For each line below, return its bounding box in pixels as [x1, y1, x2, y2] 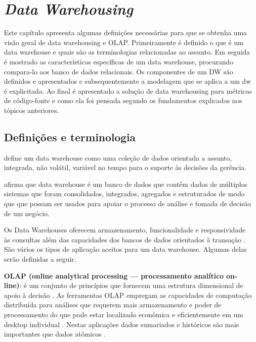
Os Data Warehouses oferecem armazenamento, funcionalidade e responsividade [4, 225, 246, 235]
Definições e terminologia [4, 129, 136, 144]
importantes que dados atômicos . [4, 329, 106, 339]
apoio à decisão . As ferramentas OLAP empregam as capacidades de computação [4, 289, 252, 300]
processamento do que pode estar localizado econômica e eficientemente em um [4, 309, 243, 319]
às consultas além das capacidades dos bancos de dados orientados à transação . [4, 234, 246, 244]
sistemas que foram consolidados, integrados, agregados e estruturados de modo [4, 188, 245, 199]
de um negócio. [4, 208, 50, 218]
